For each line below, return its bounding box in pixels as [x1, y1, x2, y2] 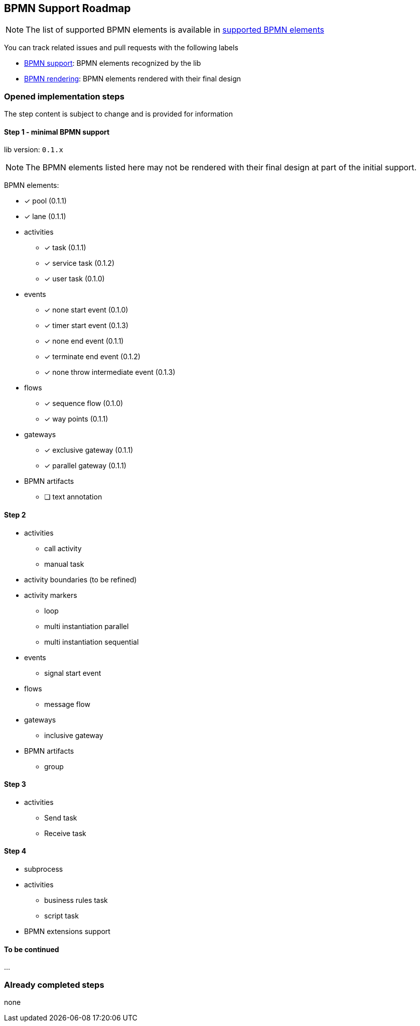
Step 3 [4, 780, 26, 789]
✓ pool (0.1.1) [24, 196, 67, 206]
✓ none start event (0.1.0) [44, 305, 128, 315]
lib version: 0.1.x [4, 145, 63, 154]
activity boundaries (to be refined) [24, 575, 137, 584]
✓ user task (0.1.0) [44, 274, 105, 283]
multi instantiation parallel [44, 622, 129, 631]
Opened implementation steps [4, 91, 124, 101]
